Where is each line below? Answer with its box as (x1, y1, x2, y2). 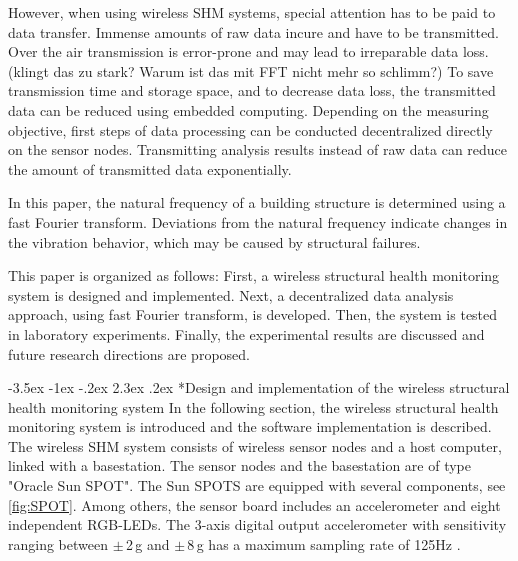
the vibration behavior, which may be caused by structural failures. (8, 231, 421, 252)
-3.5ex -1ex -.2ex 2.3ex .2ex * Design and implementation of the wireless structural (8, 377, 510, 398)
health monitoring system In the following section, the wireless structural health (8, 396, 499, 417)
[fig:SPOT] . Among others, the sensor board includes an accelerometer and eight (8, 494, 501, 515)
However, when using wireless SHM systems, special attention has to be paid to (8, 2, 496, 22)
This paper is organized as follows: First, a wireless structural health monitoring (8, 265, 500, 286)
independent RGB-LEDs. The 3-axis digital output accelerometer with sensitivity (8, 514, 507, 535)
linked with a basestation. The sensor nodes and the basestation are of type (8, 455, 471, 476)
